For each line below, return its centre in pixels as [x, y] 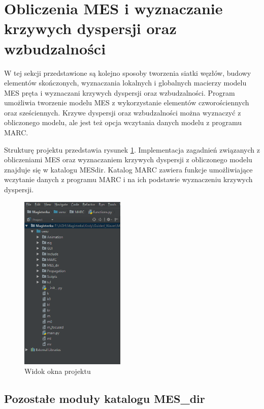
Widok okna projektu [58, 371]
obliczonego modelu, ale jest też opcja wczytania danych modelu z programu [123, 122]
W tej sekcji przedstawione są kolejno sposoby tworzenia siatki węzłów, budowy [128, 72]
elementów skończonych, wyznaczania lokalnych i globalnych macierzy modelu [125, 83]
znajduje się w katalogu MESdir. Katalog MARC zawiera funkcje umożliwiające [128, 169]
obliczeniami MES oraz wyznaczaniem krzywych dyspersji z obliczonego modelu [128, 159]
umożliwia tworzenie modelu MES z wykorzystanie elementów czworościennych [127, 103]
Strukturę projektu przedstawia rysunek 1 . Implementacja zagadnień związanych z [132, 149]
